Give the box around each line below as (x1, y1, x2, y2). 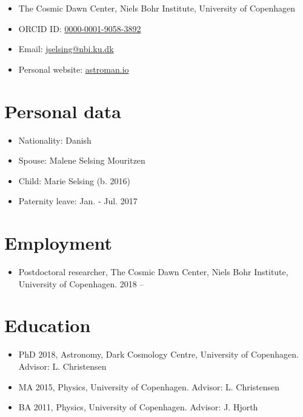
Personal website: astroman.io (18, 62, 129, 75)
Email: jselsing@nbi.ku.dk (18, 42, 114, 55)
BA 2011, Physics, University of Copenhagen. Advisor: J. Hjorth (18, 401, 258, 413)
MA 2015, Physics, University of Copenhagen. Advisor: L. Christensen (18, 380, 280, 393)
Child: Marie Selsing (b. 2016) (18, 174, 130, 187)
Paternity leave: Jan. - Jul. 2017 (18, 195, 138, 207)
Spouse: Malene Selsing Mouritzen (18, 154, 145, 167)
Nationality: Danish (18, 133, 92, 146)
